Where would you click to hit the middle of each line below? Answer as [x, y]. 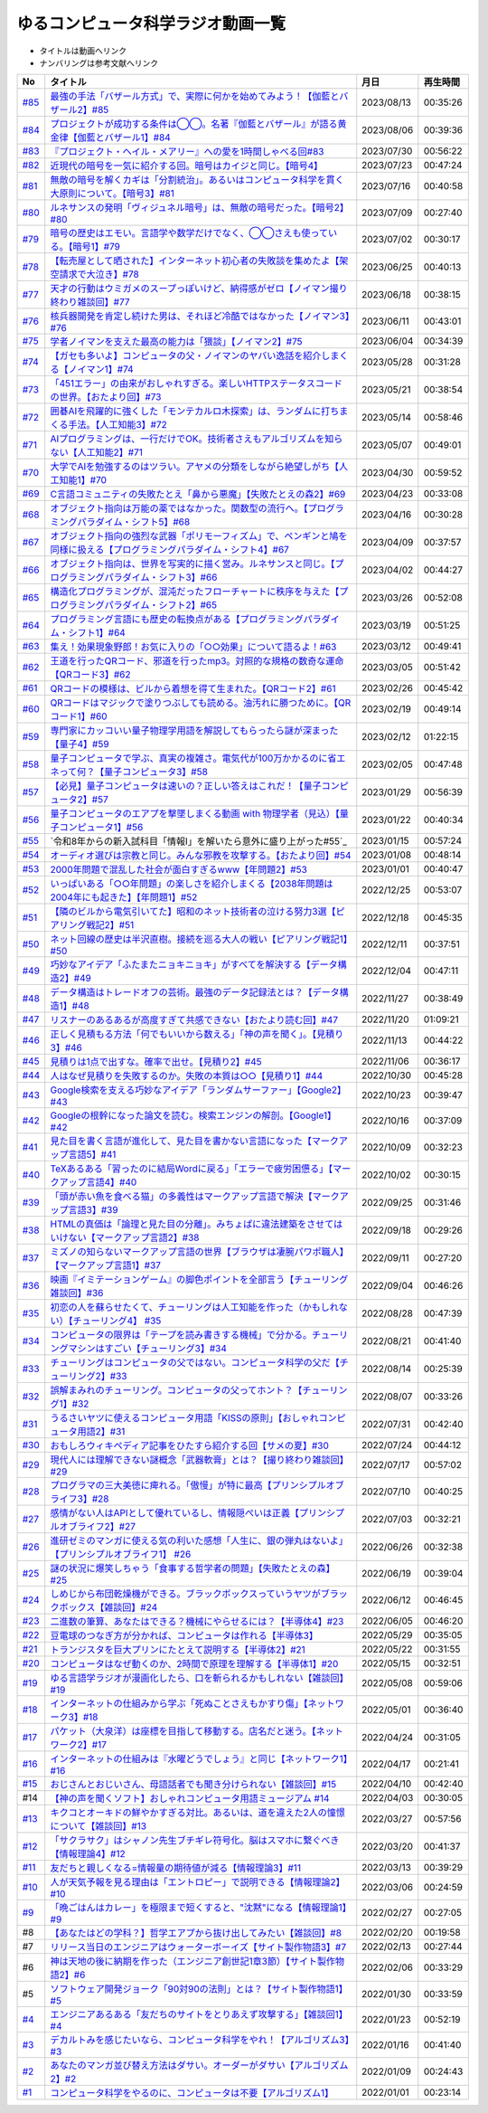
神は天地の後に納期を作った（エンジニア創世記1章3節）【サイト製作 [193, 1961]
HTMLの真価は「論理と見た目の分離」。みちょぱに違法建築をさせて [192, 1224]
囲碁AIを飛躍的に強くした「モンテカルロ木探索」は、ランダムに [186, 412]
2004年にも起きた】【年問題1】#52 [124, 897]
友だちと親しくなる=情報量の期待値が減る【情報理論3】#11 [176, 1868]
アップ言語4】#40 [98, 1182]
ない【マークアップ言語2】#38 [134, 1237]
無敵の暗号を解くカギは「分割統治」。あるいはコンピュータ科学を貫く [197, 180]
